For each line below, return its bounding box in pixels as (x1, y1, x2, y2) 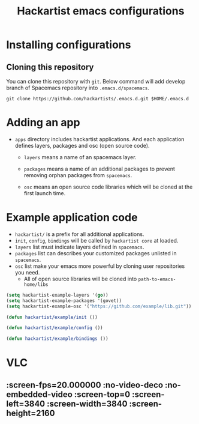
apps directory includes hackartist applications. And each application (14, 135, 185, 142)
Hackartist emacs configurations (17, 4, 185, 18)
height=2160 (6, 408, 55, 418)
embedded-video (6, 389, 73, 399)
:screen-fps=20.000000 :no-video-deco (6, 380, 164, 390)
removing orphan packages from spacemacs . (23, 171, 132, 178)
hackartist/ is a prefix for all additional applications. (14, 230, 144, 238)
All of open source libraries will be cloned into (23, 275, 137, 282)
